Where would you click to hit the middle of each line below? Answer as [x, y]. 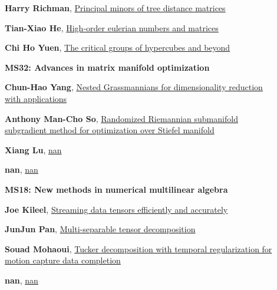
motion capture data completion [63, 260]
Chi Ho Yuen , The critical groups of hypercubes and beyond [118, 47]
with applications [36, 98]
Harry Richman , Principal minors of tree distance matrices [115, 8]
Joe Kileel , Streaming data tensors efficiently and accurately [116, 209]
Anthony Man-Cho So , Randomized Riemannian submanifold [121, 118]
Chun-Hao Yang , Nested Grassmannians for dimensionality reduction [134, 87]
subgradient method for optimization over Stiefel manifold [110, 130]
